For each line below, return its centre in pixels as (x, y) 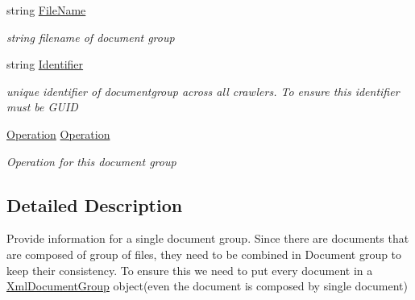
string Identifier (45, 64)
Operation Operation (58, 133)
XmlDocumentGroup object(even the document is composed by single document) (207, 286)
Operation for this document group (91, 161)
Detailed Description (95, 204)
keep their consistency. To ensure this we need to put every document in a (190, 270)
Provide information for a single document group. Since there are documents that (208, 238)
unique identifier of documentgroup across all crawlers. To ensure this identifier (203, 91)
